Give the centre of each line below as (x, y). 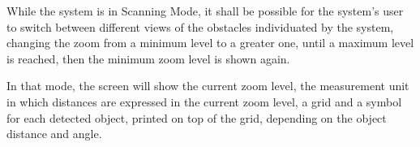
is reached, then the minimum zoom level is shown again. (148, 58)
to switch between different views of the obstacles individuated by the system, (200, 26)
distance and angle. (54, 134)
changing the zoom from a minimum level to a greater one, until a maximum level (210, 43)
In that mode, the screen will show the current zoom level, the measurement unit (208, 86)
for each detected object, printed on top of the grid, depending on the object (197, 117)
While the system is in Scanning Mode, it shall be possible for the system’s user (205, 11)
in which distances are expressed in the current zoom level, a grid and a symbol (204, 101)
